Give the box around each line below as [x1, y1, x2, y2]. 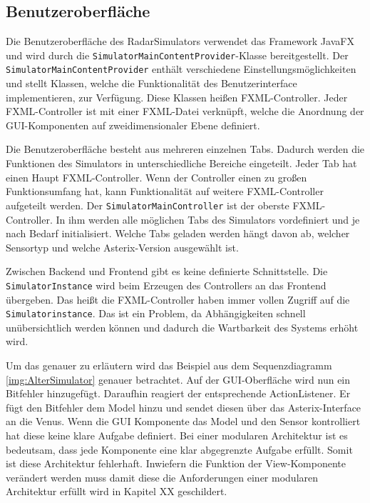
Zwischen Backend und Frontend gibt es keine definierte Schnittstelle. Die [6, 264, 328, 279]
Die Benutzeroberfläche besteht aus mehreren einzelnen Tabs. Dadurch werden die [6, 141, 365, 156]
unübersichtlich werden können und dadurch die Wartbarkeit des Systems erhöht [6, 319, 359, 334]
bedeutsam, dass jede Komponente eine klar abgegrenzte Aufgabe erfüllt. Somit [6, 442, 353, 457]
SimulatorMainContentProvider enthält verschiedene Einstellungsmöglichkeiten [6, 61, 356, 76]
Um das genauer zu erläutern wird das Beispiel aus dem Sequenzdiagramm [6, 357, 332, 372]
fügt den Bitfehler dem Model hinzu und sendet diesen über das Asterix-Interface [6, 399, 361, 414]
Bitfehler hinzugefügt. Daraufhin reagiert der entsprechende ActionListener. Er [6, 386, 351, 401]
